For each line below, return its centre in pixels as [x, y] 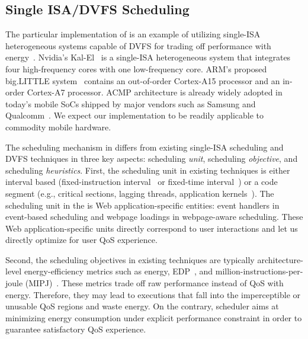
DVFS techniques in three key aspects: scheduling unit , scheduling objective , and [152, 159]
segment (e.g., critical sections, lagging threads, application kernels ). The [140, 193]
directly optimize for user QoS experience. [81, 240]
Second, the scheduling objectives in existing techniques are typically [130, 259]
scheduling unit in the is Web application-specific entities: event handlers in [142, 205]
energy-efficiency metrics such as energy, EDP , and [118, 271]
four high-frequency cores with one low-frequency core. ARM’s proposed [136, 68]
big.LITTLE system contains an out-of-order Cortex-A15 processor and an [143, 80]
